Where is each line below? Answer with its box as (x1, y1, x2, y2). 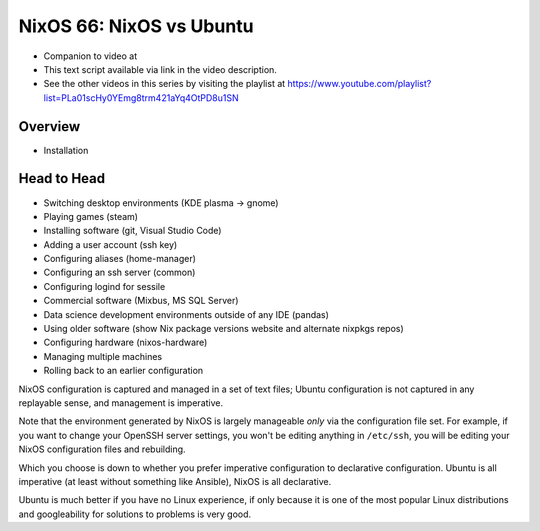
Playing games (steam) (43, 210, 139, 222)
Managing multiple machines (43, 350, 163, 362)
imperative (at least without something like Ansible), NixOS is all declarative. (18, 475, 332, 487)
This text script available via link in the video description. (43, 63, 277, 75)
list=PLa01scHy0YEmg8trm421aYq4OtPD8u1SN (43, 91, 239, 104)
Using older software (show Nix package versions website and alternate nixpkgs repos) (43, 323, 404, 335)
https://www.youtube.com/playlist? (287, 78, 432, 90)
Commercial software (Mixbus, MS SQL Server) (43, 295, 239, 307)
